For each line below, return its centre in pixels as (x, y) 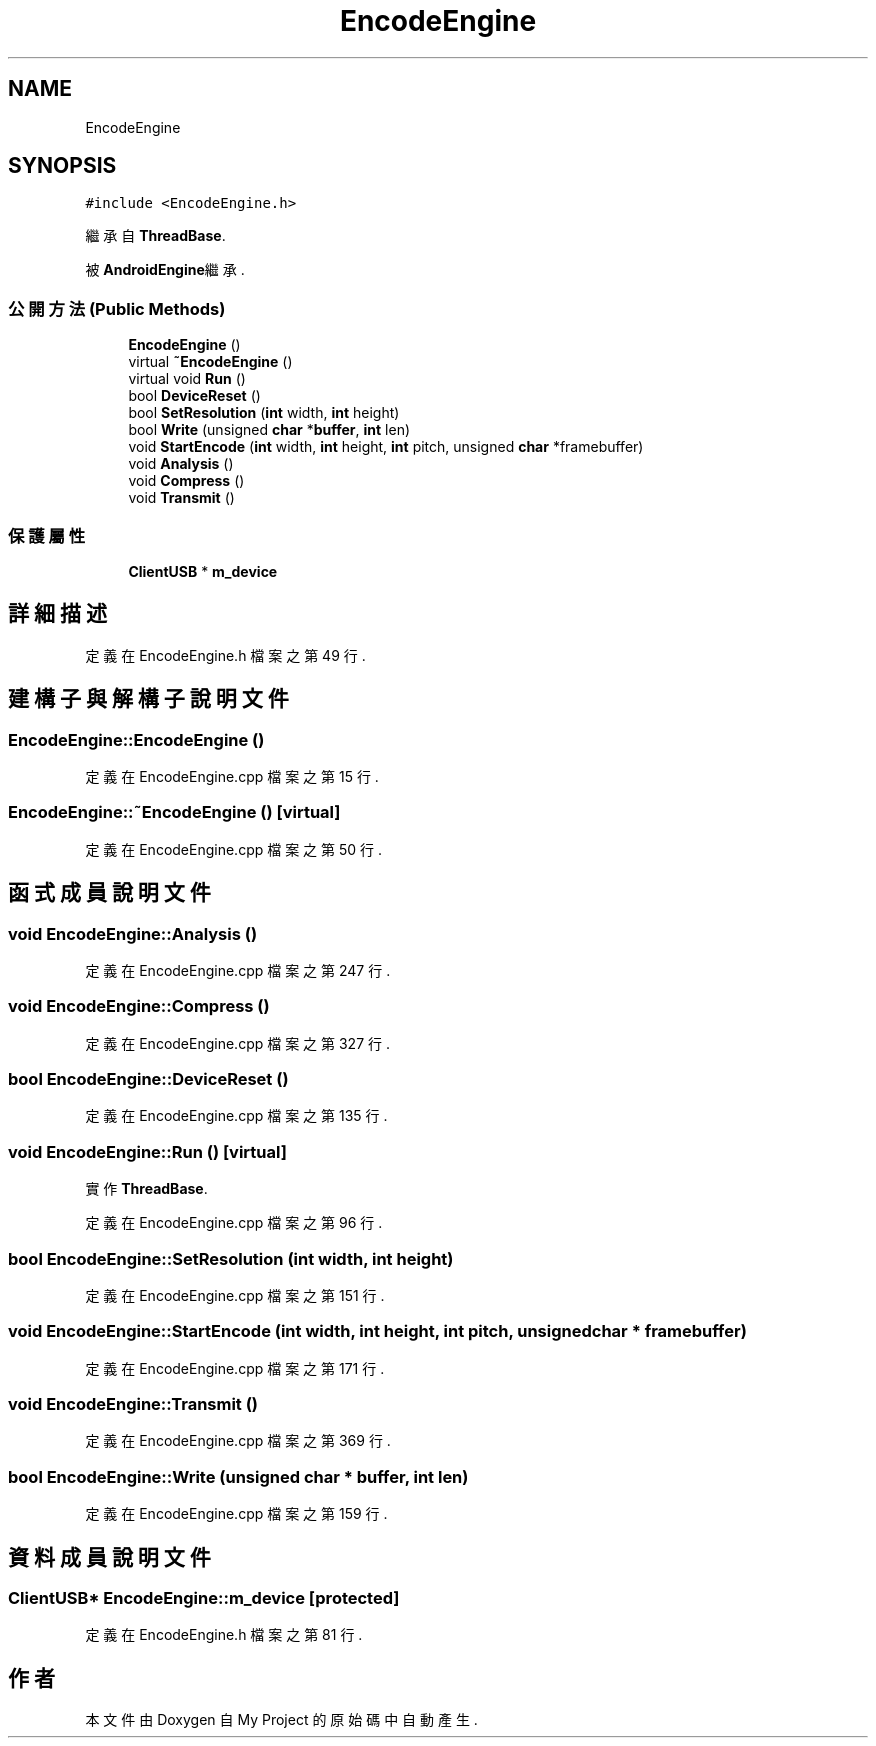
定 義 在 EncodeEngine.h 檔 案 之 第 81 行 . (224, 1635)
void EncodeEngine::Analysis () (133, 933)
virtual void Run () (187, 379)
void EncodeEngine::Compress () (139, 1006)
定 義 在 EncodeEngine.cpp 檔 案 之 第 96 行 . (234, 1223)
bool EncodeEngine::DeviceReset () (148, 1079)
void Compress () (186, 481)
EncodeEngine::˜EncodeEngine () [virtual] (174, 812)
